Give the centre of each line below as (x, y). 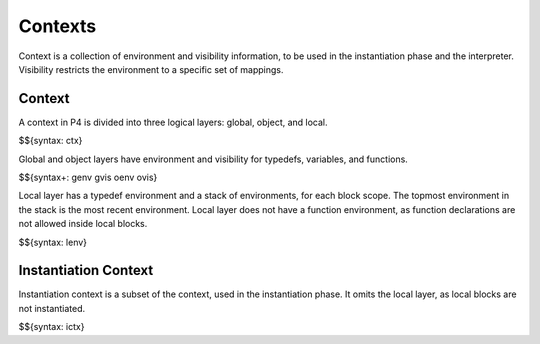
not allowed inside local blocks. (83, 224)
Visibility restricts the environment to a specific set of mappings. (151, 69)
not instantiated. (52, 308)
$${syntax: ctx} (50, 141)
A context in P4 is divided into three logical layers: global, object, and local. (173, 122)
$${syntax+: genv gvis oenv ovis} (88, 177)
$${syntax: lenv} (53, 242)
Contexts (57, 26)
